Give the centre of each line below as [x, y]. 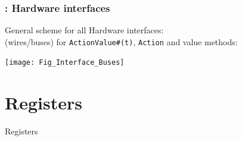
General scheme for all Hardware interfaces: [84, 30]
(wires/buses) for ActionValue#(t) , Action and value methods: [121, 41]
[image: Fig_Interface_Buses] [65, 63]
